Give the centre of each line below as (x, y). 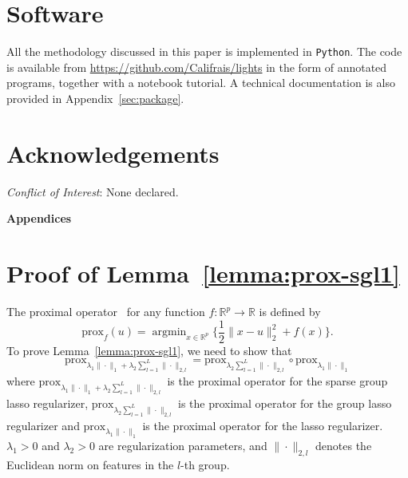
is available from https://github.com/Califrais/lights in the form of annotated (197, 67)
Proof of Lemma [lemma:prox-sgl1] (203, 273)
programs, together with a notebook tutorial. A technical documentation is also (201, 83)
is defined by (290, 311)
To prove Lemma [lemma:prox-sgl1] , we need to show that (149, 350)
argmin (169, 332)
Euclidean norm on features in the (90, 465)
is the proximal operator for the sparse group (277, 381)
